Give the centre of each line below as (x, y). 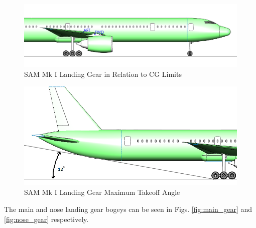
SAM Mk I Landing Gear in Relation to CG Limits (103, 74)
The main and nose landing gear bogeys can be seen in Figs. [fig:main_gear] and (128, 209)
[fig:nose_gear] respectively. (46, 219)
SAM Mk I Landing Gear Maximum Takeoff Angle (102, 192)
